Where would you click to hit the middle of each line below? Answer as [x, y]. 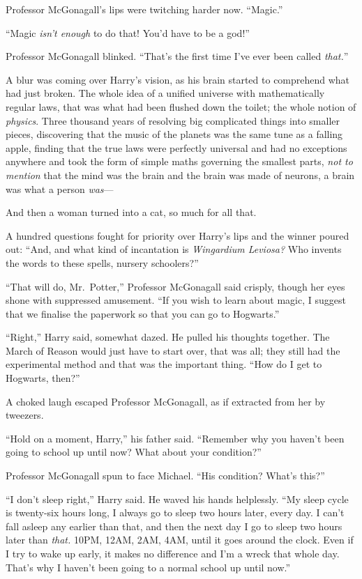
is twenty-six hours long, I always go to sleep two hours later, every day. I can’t [175, 512]
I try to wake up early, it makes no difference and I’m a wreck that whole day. [173, 553]
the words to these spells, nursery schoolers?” [102, 262]
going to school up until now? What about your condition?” [134, 452]
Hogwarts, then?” [43, 378]
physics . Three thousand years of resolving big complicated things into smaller [173, 120]
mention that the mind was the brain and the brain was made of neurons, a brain [180, 175]
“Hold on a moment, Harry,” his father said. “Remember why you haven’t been [175, 438]
